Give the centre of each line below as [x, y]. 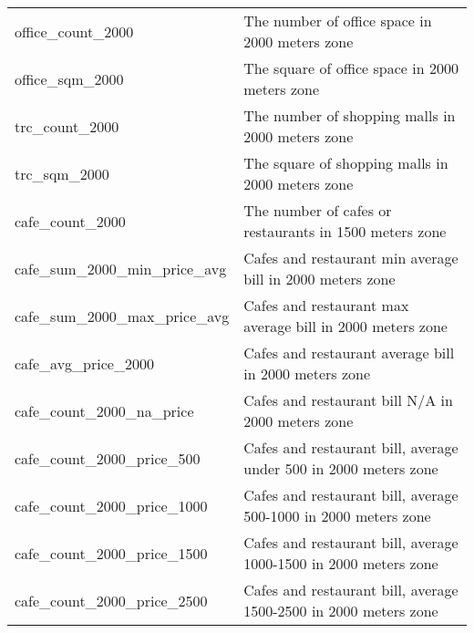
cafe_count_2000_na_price [104, 410]
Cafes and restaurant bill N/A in [348, 400]
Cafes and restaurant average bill [349, 353]
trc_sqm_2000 [62, 173]
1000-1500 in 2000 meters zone [341, 563]
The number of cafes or [318, 210]
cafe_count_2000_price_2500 [111, 600]
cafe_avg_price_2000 [84, 363]
